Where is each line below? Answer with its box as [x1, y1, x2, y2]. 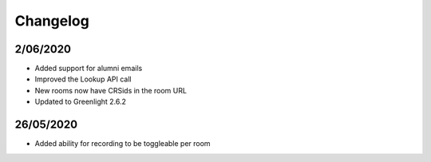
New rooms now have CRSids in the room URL [34, 85, 188, 95]
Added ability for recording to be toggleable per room [34, 139, 211, 148]
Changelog [14, 12, 89, 30]
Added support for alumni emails [34, 64, 143, 73]
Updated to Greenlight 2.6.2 [34, 97, 127, 107]
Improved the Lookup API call [34, 74, 132, 84]
